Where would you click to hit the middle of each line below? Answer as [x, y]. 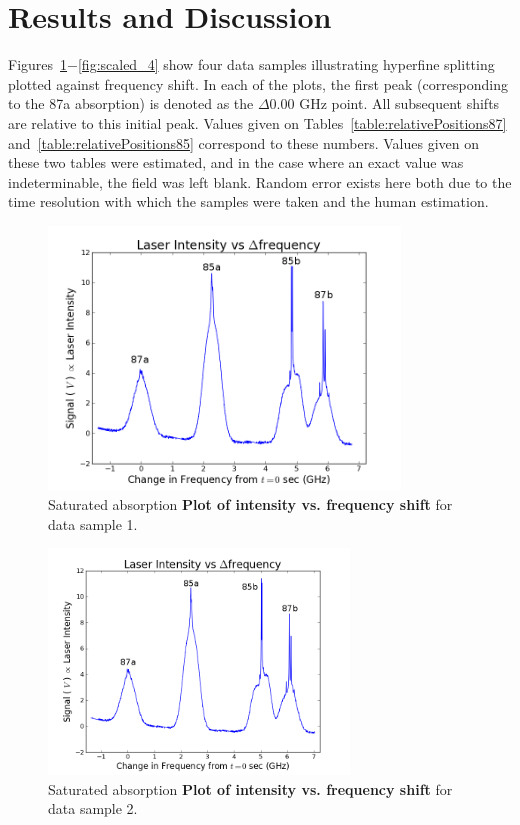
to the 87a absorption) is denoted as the [131, 103]
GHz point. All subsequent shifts [399, 103]
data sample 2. [93, 808]
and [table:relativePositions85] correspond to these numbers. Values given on [244, 142]
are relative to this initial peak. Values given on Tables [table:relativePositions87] [257, 122]
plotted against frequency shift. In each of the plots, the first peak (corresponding [258, 83]
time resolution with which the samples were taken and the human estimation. [248, 201]
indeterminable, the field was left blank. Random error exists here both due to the [260, 181]
